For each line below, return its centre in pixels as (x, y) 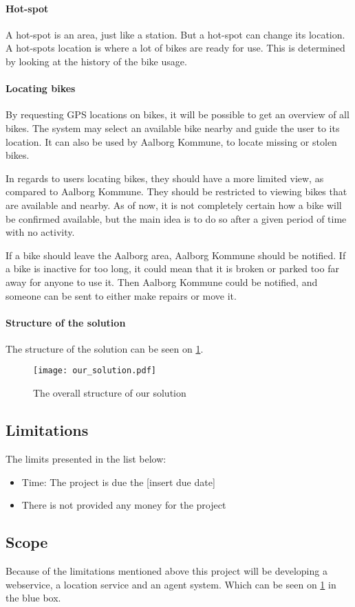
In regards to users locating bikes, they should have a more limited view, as (165, 178)
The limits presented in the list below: (86, 458)
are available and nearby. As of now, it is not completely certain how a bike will (174, 205)
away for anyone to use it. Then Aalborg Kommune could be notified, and (162, 282)
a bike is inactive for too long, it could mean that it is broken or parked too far (172, 268)
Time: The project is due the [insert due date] (118, 482)
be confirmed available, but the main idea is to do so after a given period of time (176, 218)
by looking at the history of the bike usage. (96, 61)
